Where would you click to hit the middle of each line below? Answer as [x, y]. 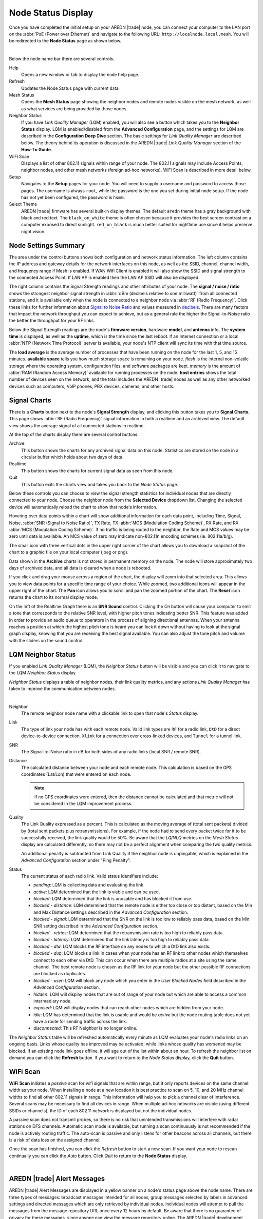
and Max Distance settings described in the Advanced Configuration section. [111, 912]
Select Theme [23, 204]
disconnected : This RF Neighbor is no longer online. [85, 1028]
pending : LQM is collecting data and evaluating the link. [89, 885]
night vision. [33, 231]
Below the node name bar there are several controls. [62, 59]
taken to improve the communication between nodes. [63, 688]
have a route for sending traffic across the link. [80, 1022]
